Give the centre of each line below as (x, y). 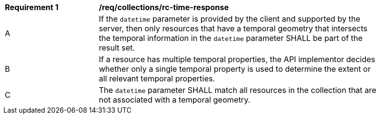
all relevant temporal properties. (157, 79)
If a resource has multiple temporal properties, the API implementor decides (237, 59)
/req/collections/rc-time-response (164, 7)
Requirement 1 (32, 7)
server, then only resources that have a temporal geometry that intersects (233, 28)
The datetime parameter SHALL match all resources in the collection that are (238, 90)
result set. (117, 48)
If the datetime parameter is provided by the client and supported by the (230, 19)
